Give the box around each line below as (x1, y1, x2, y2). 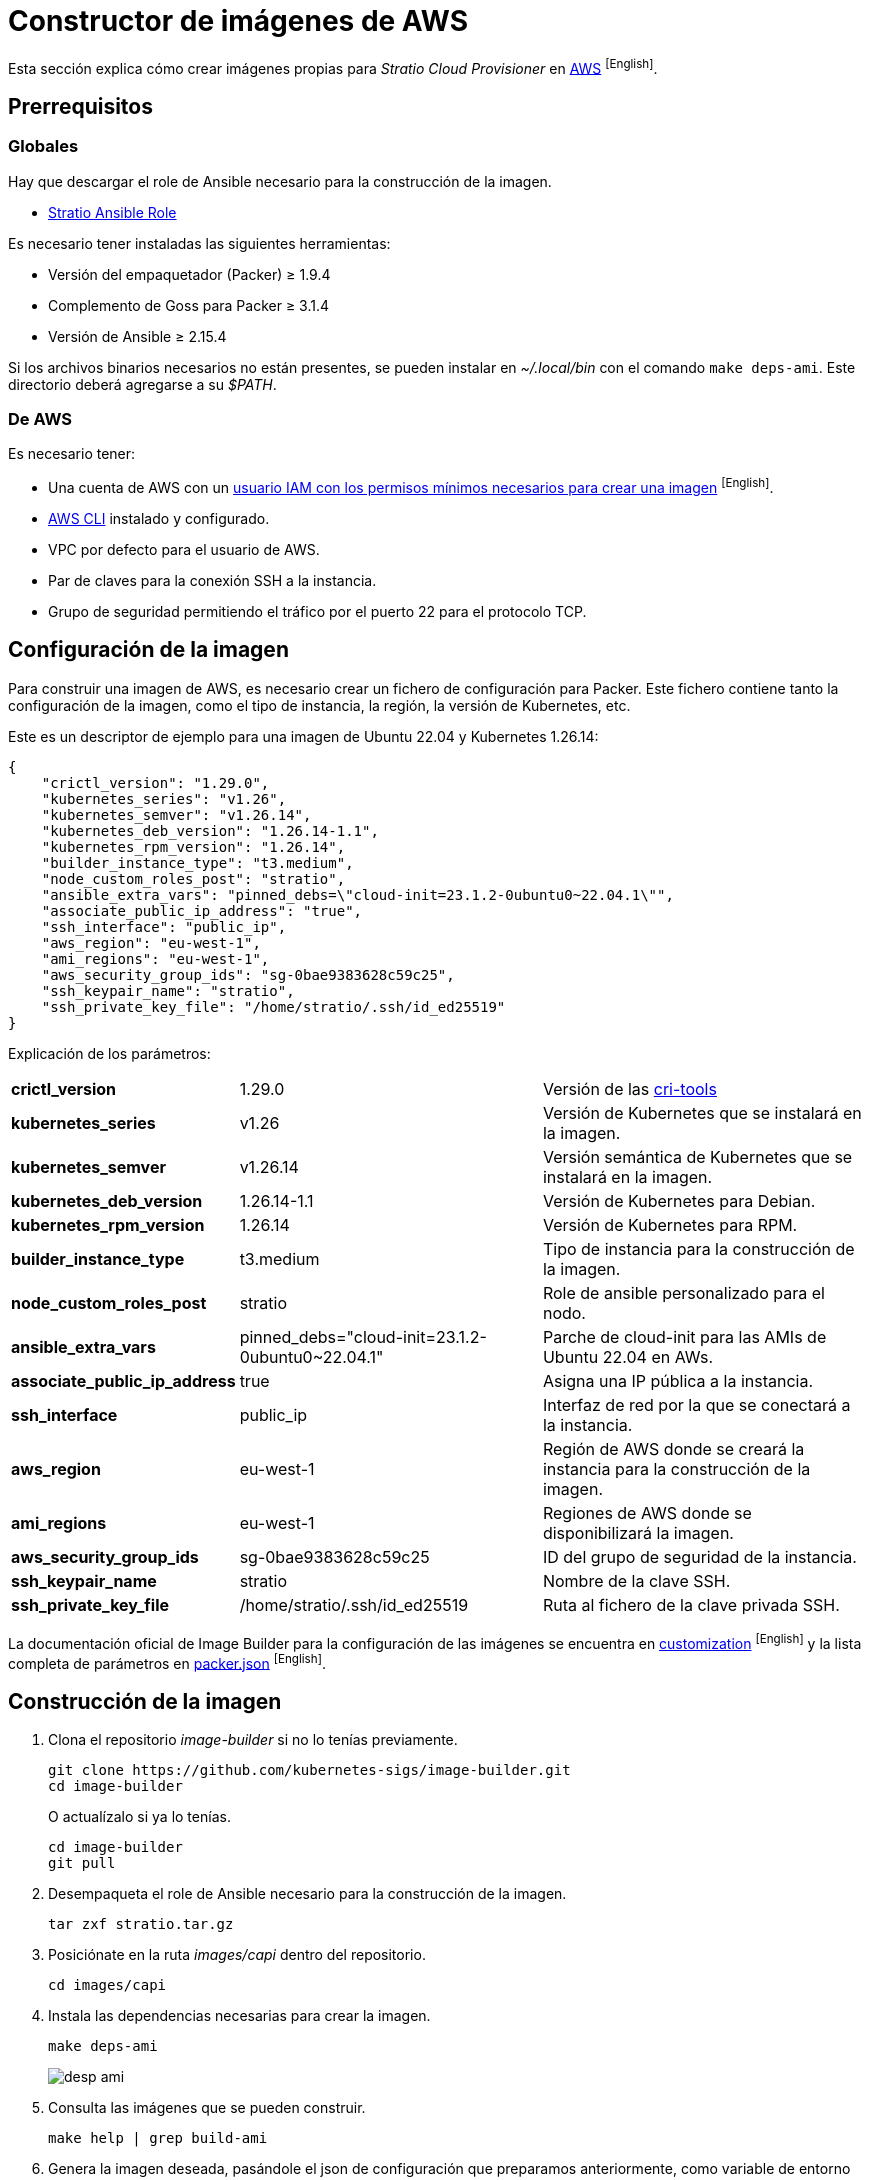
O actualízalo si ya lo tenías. (48, 1808, 231, 1826)
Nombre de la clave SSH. (542, 1570, 731, 1591)
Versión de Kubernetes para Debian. (542, 1190, 816, 1211)
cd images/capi (48, 1977, 167, 1994)
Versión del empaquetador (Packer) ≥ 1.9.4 (48, 265, 331, 283)
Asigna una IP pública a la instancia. (542, 1370, 814, 1391)
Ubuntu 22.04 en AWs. (542, 1346, 714, 1367)
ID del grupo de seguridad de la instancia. (542, 1546, 857, 1567)
